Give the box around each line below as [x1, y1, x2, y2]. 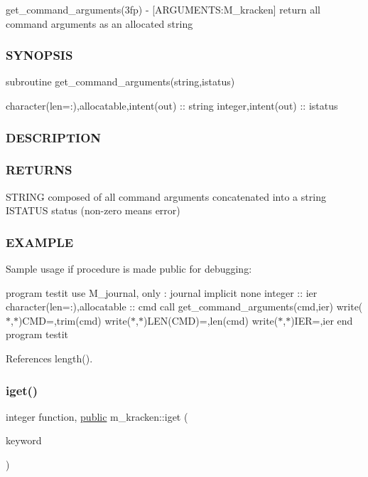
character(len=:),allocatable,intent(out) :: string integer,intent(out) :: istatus [6, 98, 338, 112]
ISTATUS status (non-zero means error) [6, 203, 180, 218]
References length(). [6, 351, 93, 366]
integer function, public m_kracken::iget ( [6, 409, 188, 424]
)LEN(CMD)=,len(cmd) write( [143, 313, 278, 327]
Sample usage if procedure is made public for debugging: [6, 261, 252, 276]
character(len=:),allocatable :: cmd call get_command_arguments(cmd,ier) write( [6, 299, 363, 314]
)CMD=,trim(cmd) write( [18, 313, 131, 327]
